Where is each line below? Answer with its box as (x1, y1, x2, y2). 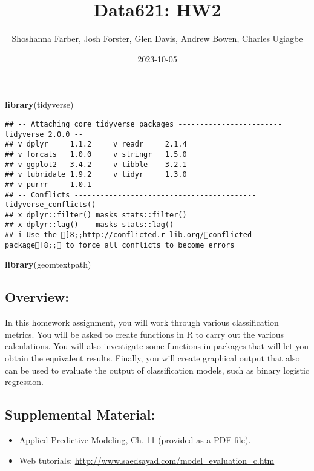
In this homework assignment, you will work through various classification (5, 316, 279, 329)
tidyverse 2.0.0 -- (5, 130, 83, 139)
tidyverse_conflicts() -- (5, 200, 109, 209)
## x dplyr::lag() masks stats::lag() (5, 220, 174, 229)
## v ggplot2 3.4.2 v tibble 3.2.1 (5, 160, 187, 169)
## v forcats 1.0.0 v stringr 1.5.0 (5, 150, 187, 159)
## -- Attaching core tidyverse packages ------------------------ (5, 119, 283, 128)
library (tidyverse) (5, 98, 74, 111)
